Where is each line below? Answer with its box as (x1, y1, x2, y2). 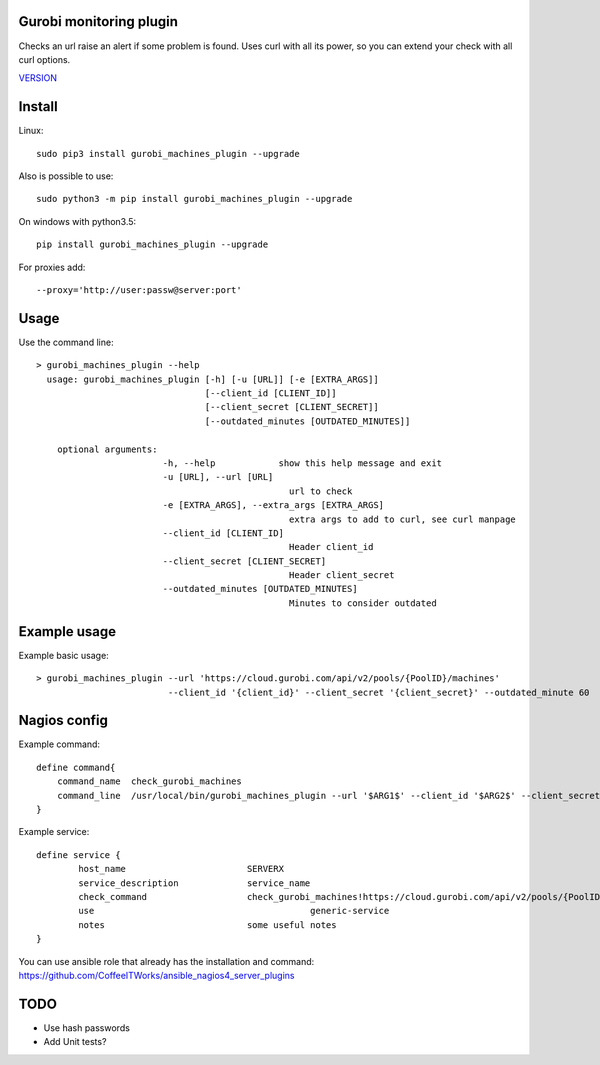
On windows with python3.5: (18, 215, 137, 227)
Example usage (18, 623, 117, 640)
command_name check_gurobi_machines (56, 776, 242, 787)
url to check (288, 485, 353, 497)
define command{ (36, 761, 116, 773)
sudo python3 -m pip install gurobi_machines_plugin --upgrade (36, 193, 353, 205)
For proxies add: (18, 261, 86, 273)
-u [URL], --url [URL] (162, 471, 274, 483)
